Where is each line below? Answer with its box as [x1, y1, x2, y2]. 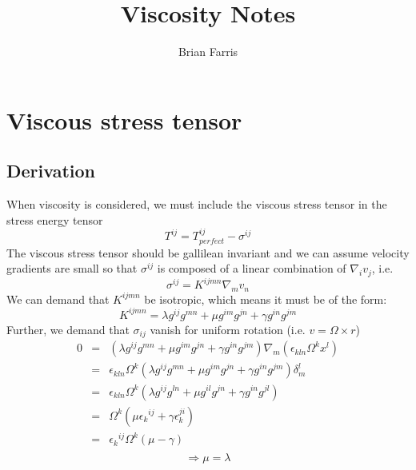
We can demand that [6, 290, 110, 307]
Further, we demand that [6, 321, 130, 337]
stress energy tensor [6, 211, 103, 228]
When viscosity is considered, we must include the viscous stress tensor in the [6, 196, 387, 213]
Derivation [6, 158, 95, 183]
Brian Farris [178, 43, 238, 60]
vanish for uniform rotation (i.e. [150, 321, 306, 337]
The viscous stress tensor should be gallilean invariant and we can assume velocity [6, 244, 410, 261]
